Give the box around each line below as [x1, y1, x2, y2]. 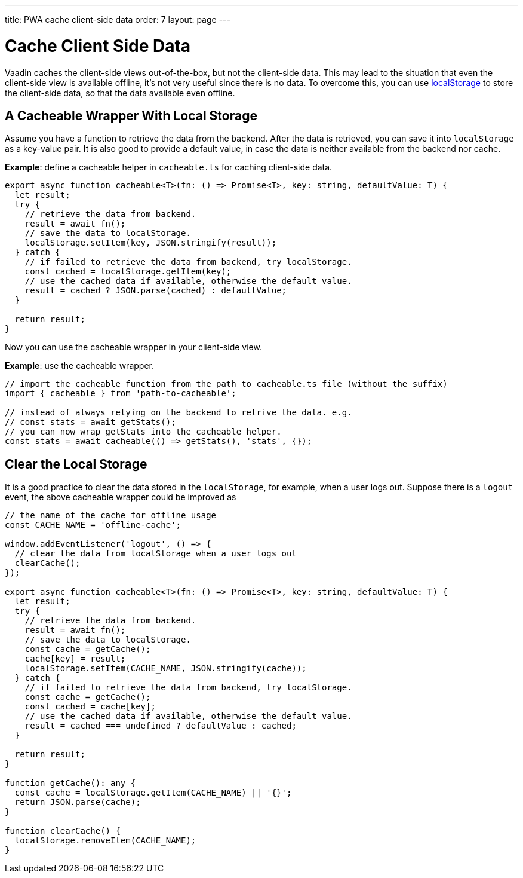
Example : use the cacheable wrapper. [5, 360, 154, 371]
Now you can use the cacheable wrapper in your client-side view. [5, 342, 262, 353]
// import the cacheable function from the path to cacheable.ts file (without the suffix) [5, 379, 448, 389]
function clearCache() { [5, 826, 121, 836]
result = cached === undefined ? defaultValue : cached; [24, 721, 297, 731]
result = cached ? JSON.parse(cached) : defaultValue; [24, 286, 287, 296]
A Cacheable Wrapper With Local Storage [5, 108, 257, 123]
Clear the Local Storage [5, 456, 147, 472]
